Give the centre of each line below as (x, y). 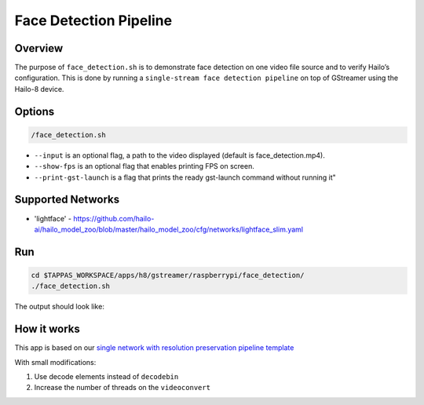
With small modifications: (55, 362)
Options (35, 111)
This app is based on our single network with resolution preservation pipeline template (154, 348)
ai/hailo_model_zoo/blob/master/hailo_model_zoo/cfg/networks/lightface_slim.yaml (169, 229)
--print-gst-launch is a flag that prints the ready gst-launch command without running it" (185, 177)
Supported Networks (67, 200)
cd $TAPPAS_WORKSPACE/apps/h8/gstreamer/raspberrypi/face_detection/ (168, 275)
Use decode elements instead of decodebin (106, 376)
